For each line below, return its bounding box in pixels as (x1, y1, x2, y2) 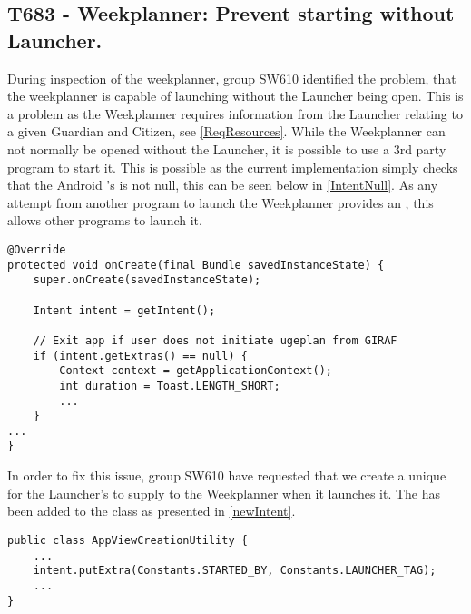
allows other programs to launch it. (7, 211, 202, 230)
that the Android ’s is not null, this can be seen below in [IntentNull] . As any (7, 175, 438, 194)
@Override (7, 243, 66, 256)
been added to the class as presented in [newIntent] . (7, 501, 296, 520)
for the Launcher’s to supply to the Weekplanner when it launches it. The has (7, 483, 441, 502)
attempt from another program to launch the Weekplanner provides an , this (7, 193, 434, 212)
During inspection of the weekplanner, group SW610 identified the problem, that (7, 68, 456, 87)
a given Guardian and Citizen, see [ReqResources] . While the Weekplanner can (7, 122, 446, 141)
